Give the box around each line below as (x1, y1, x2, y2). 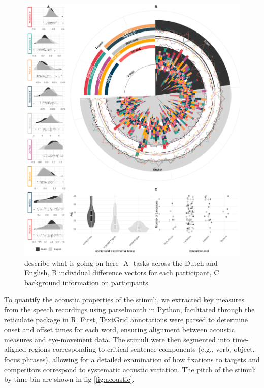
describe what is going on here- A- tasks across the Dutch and (24, 257, 218, 268)
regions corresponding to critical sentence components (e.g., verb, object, (28, 344, 255, 354)
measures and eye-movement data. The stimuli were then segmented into (4, 334, 230, 344)
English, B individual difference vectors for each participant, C (24, 267, 219, 278)
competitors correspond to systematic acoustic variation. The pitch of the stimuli (4, 364, 256, 374)
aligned (4, 344, 26, 354)
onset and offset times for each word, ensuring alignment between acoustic (4, 324, 235, 335)
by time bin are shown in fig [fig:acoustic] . (4, 374, 135, 384)
